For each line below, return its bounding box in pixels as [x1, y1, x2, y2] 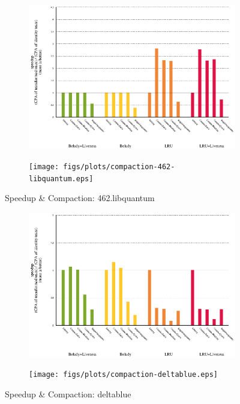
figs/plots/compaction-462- [63, 163, 175, 172]
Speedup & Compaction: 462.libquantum [5, 191, 155, 204]
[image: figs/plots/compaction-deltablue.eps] [29, 370, 218, 379]
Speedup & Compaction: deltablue [5, 388, 131, 400]
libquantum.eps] [29, 174, 94, 183]
